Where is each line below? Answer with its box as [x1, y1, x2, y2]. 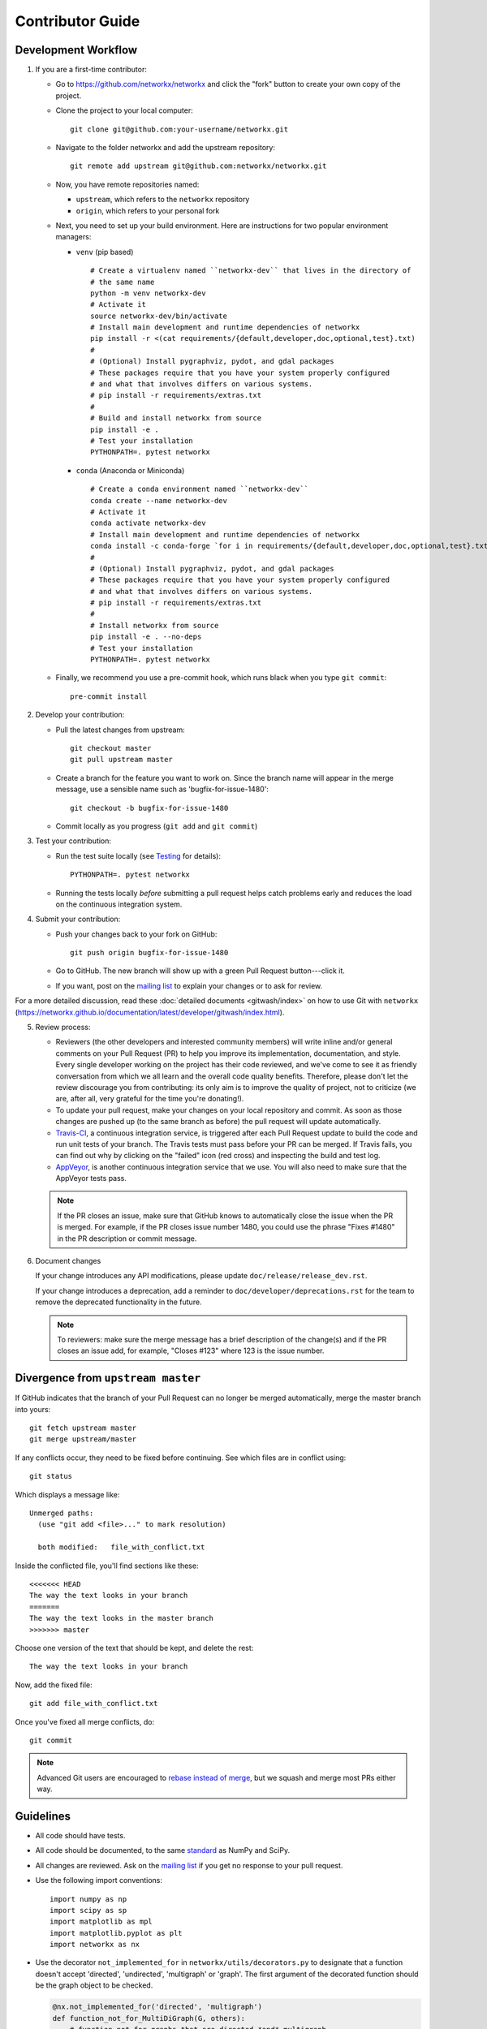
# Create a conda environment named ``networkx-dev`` [90, 485, 308, 494]
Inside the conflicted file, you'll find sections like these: [15, 1561, 199, 1570]
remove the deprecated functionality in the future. [35, 1297, 202, 1307]
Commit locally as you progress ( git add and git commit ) [55, 821, 258, 831]
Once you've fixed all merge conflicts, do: [15, 1717, 154, 1726]
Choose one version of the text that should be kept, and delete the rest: [15, 1643, 254, 1652]
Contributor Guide [15, 12, 140, 30]
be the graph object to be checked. [35, 1980, 153, 1990]
